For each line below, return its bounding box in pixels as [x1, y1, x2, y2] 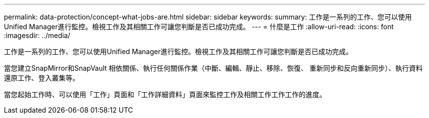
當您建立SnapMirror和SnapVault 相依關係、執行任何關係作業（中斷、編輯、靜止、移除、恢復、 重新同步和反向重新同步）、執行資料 [4, 64, 423, 72]
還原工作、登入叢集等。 [4, 74, 79, 82]
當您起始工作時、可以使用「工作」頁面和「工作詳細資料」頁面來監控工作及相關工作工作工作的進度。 [4, 90, 326, 98]
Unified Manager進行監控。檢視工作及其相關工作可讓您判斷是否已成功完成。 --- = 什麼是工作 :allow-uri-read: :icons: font [4, 22, 394, 31]
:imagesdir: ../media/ [4, 31, 71, 39]
